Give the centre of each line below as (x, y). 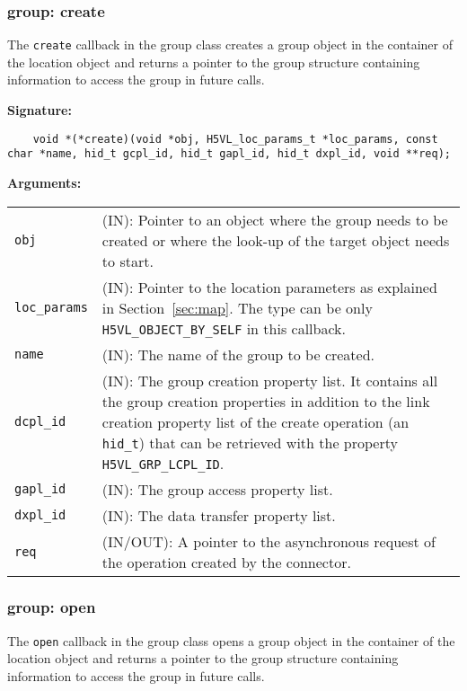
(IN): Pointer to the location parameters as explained (269, 287)
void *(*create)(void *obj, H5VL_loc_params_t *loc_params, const (235, 139)
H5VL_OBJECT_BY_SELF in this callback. (224, 328)
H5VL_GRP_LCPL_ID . (163, 463)
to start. (128, 261)
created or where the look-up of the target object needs (276, 240)
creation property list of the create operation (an (256, 421)
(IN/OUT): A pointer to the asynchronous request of (269, 541)
